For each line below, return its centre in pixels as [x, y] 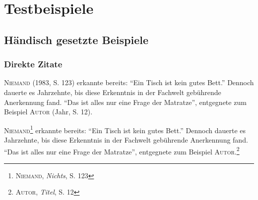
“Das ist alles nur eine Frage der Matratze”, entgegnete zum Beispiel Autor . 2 [122, 150]
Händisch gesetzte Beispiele [76, 39]
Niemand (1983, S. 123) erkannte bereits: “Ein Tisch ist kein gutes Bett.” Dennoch [129, 82]
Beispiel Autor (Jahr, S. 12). [48, 112]
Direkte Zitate [33, 64]
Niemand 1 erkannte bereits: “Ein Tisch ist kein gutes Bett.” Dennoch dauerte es [125, 129]
